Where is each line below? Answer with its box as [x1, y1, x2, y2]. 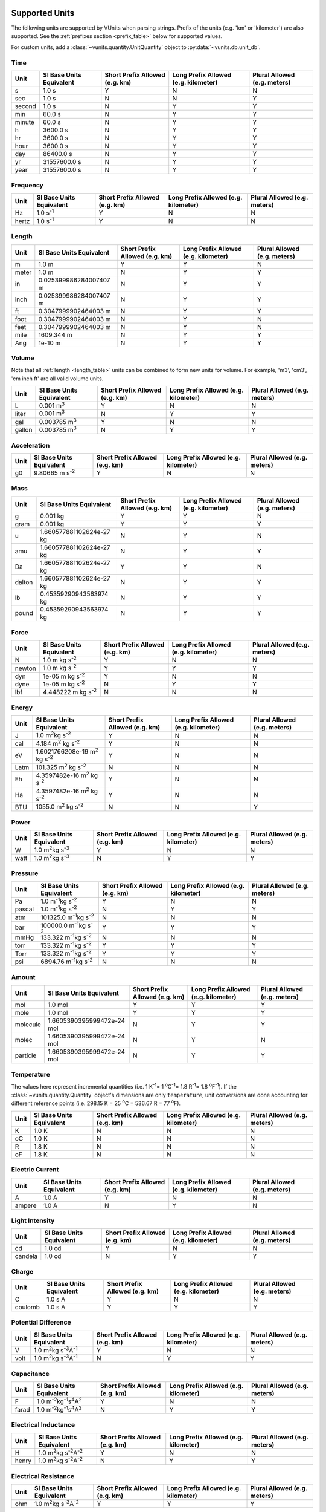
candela [14, 1252, 38, 1260]
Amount [11, 973, 36, 981]
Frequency [11, 181, 43, 189]
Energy [11, 703, 33, 712]
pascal [14, 905, 34, 913]
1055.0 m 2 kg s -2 [36, 801, 84, 811]
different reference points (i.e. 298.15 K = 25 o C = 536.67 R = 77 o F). [11, 1098, 181, 1107]
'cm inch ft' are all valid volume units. [11, 375, 104, 382]
